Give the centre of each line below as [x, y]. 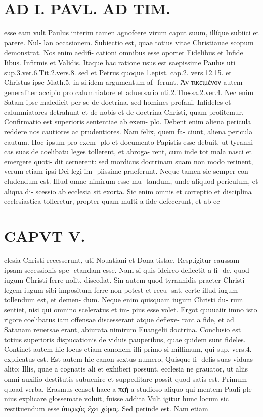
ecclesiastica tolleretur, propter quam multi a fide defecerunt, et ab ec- [113, 201]
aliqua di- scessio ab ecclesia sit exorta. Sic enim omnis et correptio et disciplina [128, 191]
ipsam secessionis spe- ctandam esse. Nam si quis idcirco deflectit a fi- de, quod [127, 270]
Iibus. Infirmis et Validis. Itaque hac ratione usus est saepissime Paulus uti [120, 62]
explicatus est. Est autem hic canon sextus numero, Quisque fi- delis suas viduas [129, 359]
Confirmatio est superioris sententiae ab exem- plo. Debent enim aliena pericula [128, 122]
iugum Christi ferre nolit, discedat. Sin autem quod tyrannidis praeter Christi [124, 280]
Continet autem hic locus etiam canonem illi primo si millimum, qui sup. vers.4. [128, 349]
